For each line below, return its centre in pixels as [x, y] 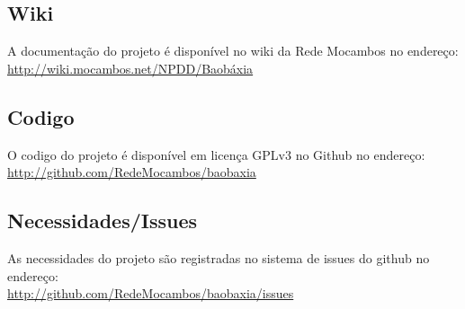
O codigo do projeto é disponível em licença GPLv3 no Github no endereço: [216, 154]
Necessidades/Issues [103, 221]
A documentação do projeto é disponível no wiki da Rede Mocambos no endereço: [233, 51]
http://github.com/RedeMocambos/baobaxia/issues [151, 293]
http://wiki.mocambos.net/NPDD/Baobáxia [130, 68]
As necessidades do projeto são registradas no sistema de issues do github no [219, 257]
